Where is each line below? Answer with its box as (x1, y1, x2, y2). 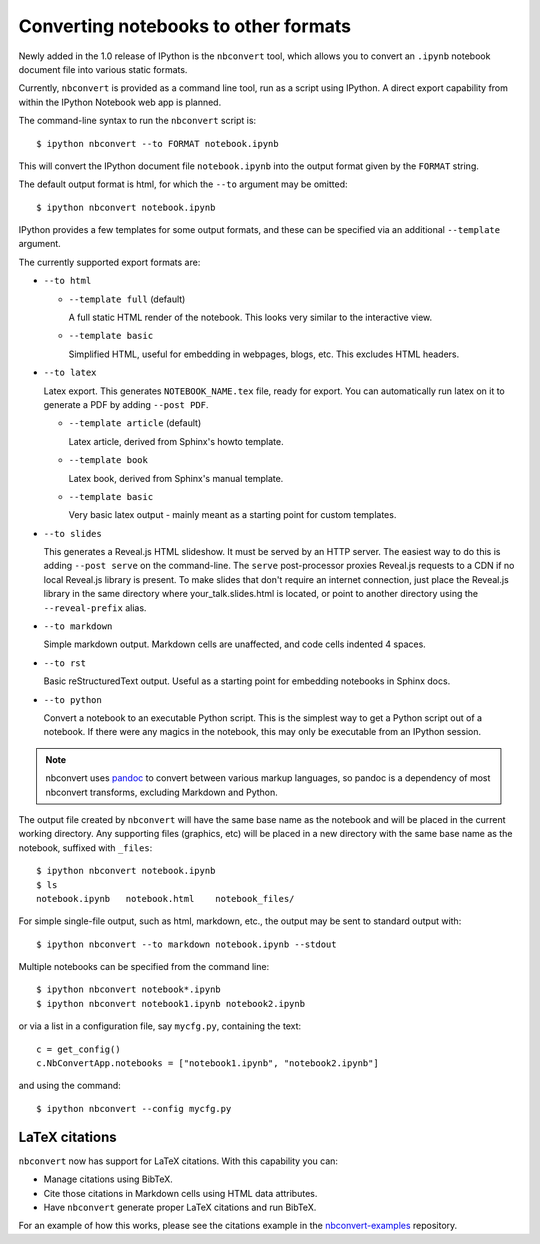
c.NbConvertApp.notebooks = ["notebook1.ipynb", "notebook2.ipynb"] (36, 1058, 379, 1069)
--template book (68, 455, 149, 466)
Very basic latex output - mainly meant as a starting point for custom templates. (68, 509, 397, 521)
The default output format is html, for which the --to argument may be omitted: (18, 178, 349, 190)
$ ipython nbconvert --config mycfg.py (36, 1103, 232, 1114)
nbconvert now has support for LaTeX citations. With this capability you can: (18, 1155, 339, 1167)
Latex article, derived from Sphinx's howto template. (68, 435, 284, 447)
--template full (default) (68, 293, 186, 305)
